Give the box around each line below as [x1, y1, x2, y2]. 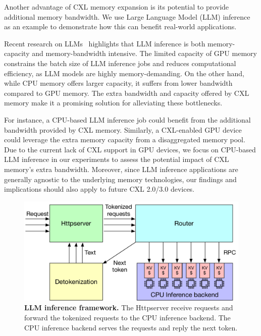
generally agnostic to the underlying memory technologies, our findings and [4, 174, 237, 184]
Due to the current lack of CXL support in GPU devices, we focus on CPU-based [4, 144, 256, 154]
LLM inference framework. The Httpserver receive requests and [24, 302, 233, 313]
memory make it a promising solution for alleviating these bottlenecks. [4, 97, 223, 108]
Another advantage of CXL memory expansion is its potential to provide [4, 2, 229, 12]
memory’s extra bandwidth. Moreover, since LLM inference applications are [4, 163, 238, 174]
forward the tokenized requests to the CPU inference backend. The [24, 312, 231, 322]
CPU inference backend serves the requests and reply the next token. [24, 322, 238, 332]
